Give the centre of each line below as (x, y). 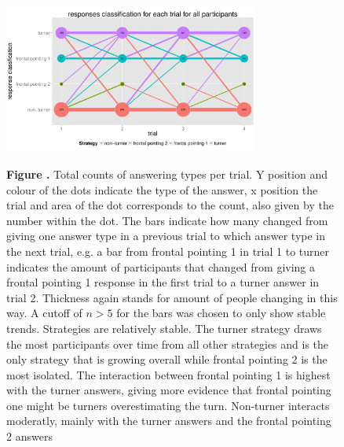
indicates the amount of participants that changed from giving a (161, 266)
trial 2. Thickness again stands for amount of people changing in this (172, 297)
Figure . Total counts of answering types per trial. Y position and (167, 174)
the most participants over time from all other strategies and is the (168, 344)
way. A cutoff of (44, 313)
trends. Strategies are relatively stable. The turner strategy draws (164, 328)
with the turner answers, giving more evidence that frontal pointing (169, 390)
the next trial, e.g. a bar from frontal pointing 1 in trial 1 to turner (168, 251)
